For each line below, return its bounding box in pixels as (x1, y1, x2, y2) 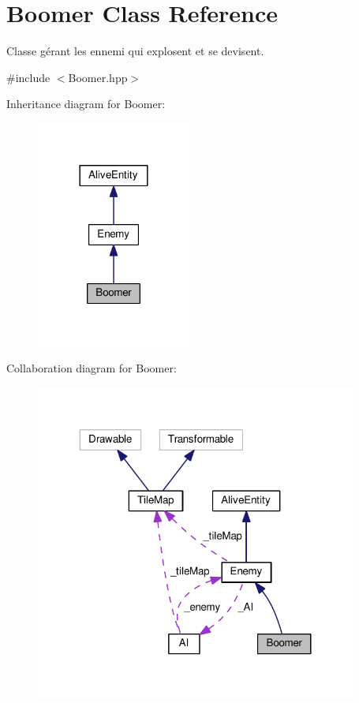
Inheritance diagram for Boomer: (6, 95, 166, 112)
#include (6, 69, 50, 85)
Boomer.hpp (68, 69, 128, 85)
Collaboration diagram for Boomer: (6, 360, 177, 376)
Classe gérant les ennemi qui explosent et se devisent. (6, 43, 264, 59)
